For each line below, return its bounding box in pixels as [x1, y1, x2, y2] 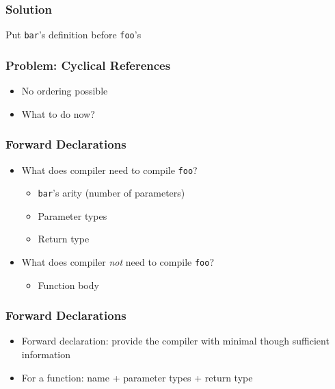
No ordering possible [21, 84, 108, 98]
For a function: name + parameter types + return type [21, 370, 253, 384]
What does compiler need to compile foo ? [21, 162, 198, 177]
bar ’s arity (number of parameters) [38, 186, 185, 200]
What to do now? [21, 106, 95, 121]
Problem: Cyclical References [5, 56, 171, 73]
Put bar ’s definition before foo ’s [5, 27, 142, 42]
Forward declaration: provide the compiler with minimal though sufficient [21, 334, 330, 348]
